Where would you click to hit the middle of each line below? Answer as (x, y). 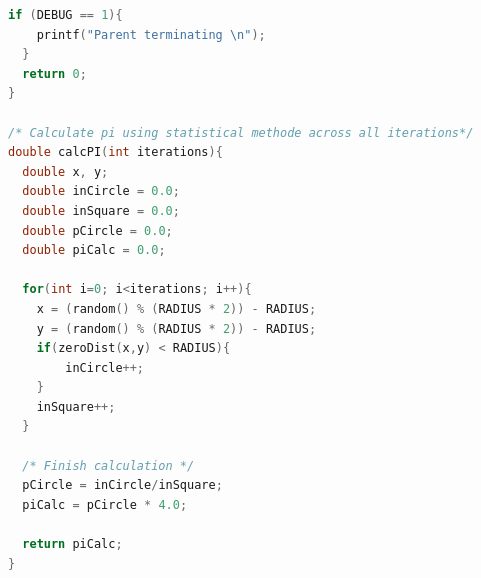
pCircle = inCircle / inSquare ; (122, 485)
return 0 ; (54, 73)
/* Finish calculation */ (108, 465)
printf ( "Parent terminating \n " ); (151, 34)
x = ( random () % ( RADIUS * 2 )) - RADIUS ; (176, 308)
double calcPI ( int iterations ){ (115, 152)
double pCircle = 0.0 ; (97, 230)
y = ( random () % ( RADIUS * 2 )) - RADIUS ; (176, 328)
